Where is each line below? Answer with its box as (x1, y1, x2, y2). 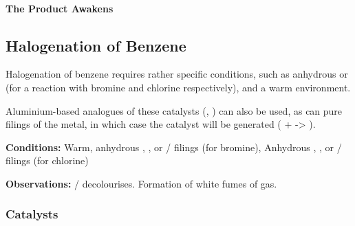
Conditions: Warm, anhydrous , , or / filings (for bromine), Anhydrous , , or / (6, 139, 342, 154)
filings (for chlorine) (6, 153, 89, 168)
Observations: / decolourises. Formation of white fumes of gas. (6, 176, 277, 190)
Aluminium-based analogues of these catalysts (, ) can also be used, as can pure (6, 103, 343, 117)
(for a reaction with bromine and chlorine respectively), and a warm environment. (6, 80, 351, 94)
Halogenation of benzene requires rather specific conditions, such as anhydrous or (6, 67, 348, 81)
